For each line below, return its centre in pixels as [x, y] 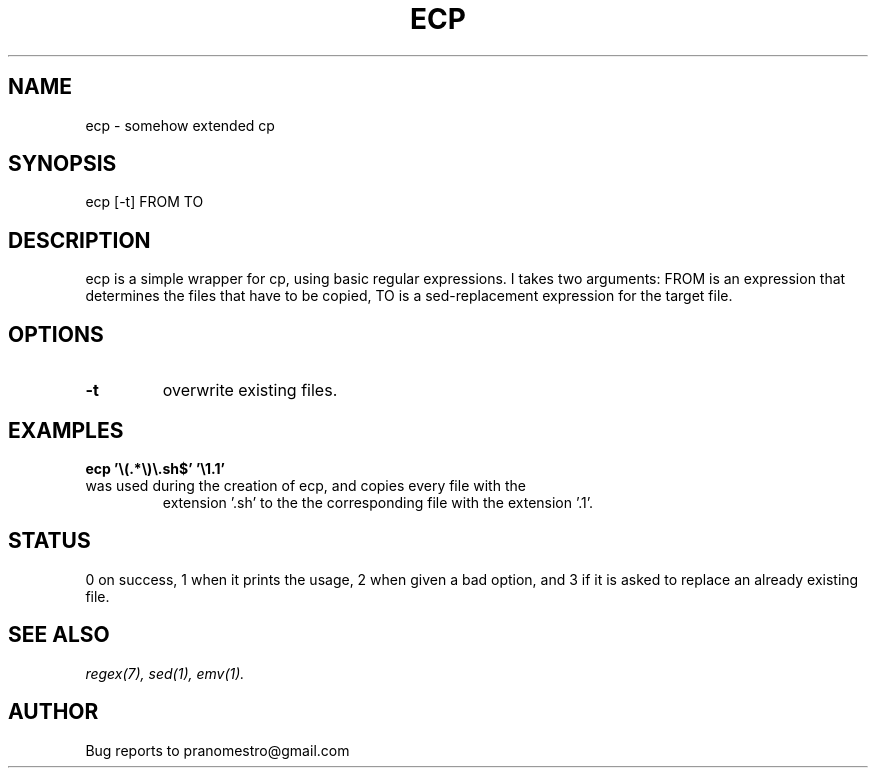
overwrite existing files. [250, 390]
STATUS [49, 541]
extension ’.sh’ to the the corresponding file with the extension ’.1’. [378, 502]
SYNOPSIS [62, 164]
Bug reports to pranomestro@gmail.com [217, 750]
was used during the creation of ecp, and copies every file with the [305, 485]
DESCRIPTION [79, 240]
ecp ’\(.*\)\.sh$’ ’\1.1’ [155, 468]
